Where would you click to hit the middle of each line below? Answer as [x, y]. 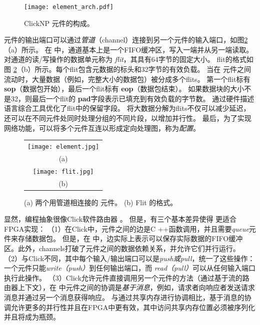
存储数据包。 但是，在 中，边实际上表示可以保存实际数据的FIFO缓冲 [130, 238]
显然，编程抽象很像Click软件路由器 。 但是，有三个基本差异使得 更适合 [120, 219]
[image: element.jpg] [63, 147]
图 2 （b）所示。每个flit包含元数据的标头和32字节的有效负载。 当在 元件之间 [127, 69]
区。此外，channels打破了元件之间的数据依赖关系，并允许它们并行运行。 [122, 248]
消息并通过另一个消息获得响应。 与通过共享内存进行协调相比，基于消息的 [124, 297]
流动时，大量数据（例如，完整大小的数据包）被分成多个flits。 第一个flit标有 [127, 79]
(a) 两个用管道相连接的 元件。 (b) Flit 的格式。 [101, 202]
